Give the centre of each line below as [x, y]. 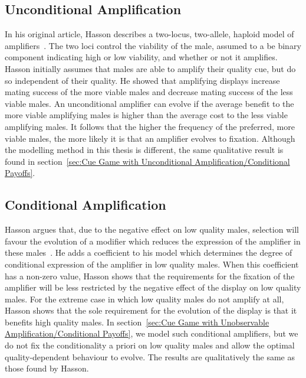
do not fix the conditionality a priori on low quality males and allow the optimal [150, 345]
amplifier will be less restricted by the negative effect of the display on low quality [153, 287]
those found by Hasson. [47, 368]
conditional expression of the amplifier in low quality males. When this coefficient [152, 264]
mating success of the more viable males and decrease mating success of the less [149, 92]
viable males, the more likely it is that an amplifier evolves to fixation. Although [150, 138]
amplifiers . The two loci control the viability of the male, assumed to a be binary [153, 45]
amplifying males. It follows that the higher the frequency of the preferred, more [150, 126]
